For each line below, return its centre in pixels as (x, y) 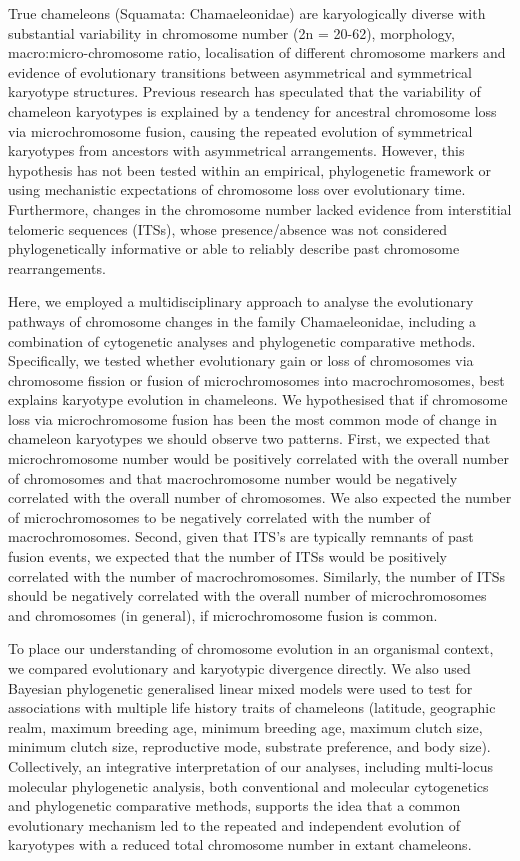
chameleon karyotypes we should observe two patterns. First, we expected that (249, 438)
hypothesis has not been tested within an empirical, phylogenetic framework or (250, 169)
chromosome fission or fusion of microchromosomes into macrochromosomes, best (256, 379)
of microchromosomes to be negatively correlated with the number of (219, 516)
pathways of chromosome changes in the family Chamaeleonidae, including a (242, 320)
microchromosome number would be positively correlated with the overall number (258, 458)
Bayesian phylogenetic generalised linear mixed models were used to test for (240, 687)
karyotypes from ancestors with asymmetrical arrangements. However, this (236, 150)
